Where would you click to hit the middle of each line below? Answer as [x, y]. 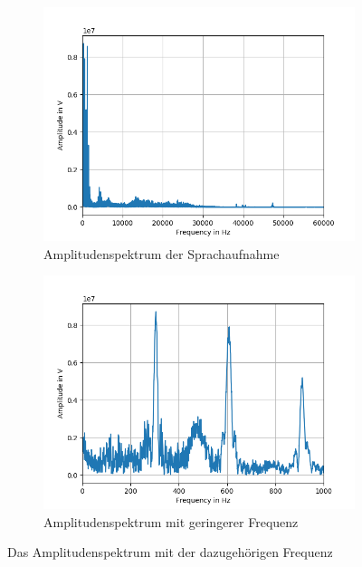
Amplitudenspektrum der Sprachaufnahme [162, 253]
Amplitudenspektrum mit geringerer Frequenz [171, 521]
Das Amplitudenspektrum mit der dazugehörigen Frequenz [170, 552]
